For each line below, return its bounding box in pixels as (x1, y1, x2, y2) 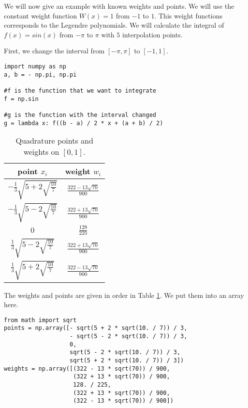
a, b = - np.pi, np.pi (4, 71, 77, 78)
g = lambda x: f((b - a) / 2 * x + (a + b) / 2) (4, 119, 163, 127)
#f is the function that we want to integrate (4, 87, 156, 94)
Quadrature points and (15, 135, 93, 147)
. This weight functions (154, 10, 222, 20)
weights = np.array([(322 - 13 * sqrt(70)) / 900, (4, 365, 170, 372)
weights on (23, 146, 59, 158)
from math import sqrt (4, 316, 77, 324)
